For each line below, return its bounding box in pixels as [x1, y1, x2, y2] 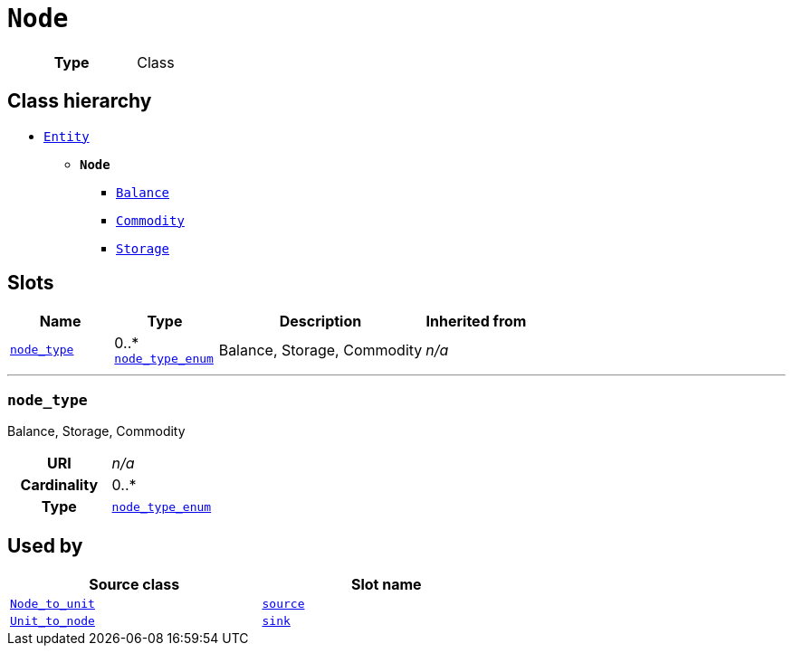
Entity [43, 128, 90, 144]
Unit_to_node [10, 614, 95, 629]
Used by [7, 534, 83, 557]
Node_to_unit [10, 597, 95, 611]
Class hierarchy [7, 90, 152, 113]
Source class [89, 575, 180, 594]
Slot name [350, 575, 422, 594]
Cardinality [20, 476, 99, 495]
